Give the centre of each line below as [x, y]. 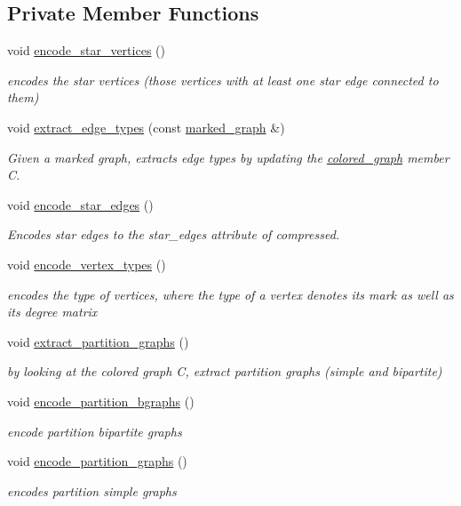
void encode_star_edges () [80, 204]
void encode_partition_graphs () [97, 461]
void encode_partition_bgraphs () [101, 401]
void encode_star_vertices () [86, 50]
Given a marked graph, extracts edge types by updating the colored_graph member [228, 157]
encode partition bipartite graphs [95, 431]
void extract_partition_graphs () [98, 341]
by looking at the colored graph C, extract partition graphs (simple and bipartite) [225, 371]
